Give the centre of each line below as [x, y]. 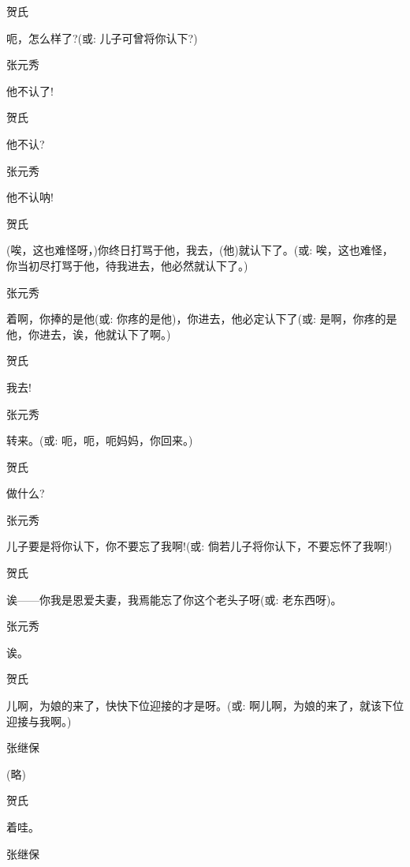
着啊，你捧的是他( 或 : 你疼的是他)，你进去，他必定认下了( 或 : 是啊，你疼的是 [202, 319]
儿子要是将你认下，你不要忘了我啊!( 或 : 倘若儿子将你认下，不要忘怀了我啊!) [199, 546]
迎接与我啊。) [39, 721]
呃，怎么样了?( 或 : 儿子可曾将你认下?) [102, 38]
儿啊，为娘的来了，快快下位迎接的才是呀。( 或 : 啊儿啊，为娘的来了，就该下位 [205, 706]
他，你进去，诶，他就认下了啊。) [89, 334]
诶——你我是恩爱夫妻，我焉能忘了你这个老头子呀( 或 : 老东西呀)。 [174, 599]
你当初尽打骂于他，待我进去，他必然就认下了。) [127, 265]
